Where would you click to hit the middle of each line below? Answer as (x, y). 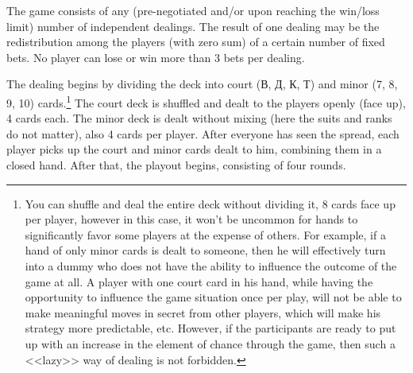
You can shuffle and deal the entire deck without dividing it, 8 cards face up (210, 203)
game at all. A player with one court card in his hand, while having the (199, 281)
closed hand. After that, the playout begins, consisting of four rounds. (176, 165)
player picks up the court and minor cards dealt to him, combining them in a (194, 149)
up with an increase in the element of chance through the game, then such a (210, 343)
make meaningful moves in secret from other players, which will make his (203, 312)
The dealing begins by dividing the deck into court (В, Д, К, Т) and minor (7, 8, (202, 84)
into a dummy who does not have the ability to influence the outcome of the (211, 265)
